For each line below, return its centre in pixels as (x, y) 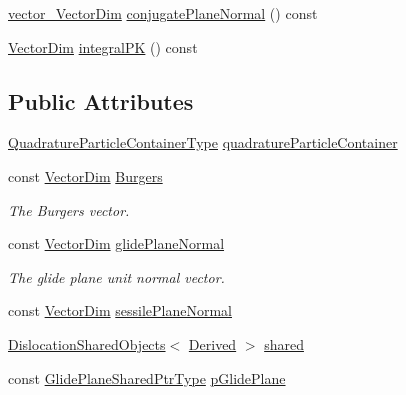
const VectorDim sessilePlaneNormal (120, 310)
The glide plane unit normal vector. (116, 276)
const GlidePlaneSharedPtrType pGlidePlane (147, 377)
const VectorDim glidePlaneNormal (116, 243)
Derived (212, 343)
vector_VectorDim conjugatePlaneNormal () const (163, 13)
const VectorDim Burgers (85, 175)
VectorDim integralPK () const (103, 46)
